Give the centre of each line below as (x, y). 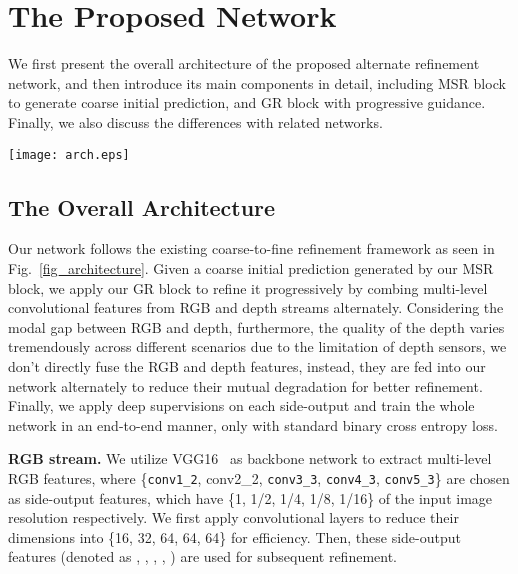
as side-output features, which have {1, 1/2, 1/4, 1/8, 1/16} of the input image (250, 497)
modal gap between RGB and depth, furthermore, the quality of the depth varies (256, 326)
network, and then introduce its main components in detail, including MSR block (257, 82)
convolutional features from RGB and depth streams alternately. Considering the (256, 307)
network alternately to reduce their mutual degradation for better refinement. (245, 385)
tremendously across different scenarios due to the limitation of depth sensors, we (257, 346)
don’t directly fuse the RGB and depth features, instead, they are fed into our (247, 365)
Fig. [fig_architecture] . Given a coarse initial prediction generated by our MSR (251, 267)
